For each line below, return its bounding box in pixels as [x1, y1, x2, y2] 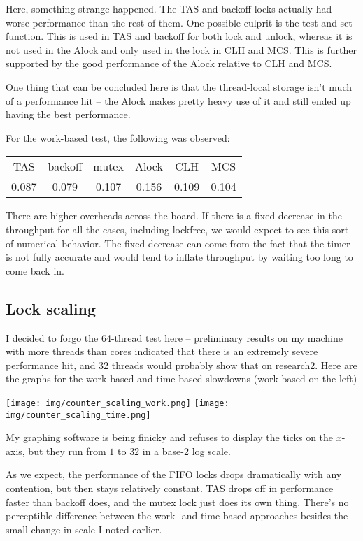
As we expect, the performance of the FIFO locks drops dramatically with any [6, 467, 342, 482]
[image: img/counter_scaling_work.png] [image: [6, 398, 229, 408]
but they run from [28, 443, 106, 458]
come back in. [6, 263, 64, 277]
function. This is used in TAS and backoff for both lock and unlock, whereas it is [6, 29, 353, 43]
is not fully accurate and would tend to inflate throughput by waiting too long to [6, 250, 353, 264]
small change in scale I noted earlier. [6, 521, 162, 536]
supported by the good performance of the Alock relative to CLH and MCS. [6, 56, 332, 71]
